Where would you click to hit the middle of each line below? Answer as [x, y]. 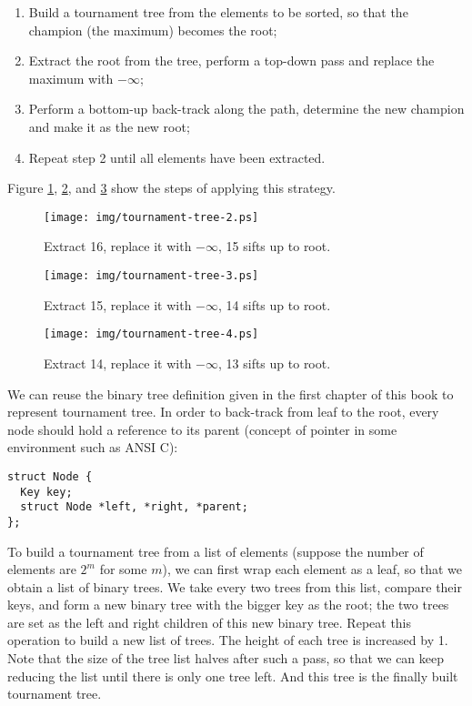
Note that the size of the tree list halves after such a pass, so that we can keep [226, 658]
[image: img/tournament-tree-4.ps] [151, 334]
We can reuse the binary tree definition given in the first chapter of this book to [231, 393]
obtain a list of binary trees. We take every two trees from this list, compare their [235, 586]
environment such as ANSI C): [93, 447]
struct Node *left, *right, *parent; [134, 507]
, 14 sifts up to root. [275, 304]
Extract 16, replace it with [118, 246]
